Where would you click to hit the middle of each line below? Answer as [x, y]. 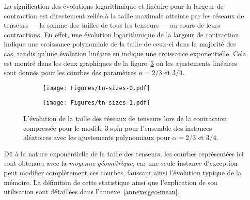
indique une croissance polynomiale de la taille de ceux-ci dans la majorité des [120, 44]
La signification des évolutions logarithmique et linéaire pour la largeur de [114, 6]
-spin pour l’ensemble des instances [160, 128]
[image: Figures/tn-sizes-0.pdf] [96, 88]
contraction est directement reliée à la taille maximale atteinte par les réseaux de [124, 15]
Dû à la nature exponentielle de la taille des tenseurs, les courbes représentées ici [124, 153]
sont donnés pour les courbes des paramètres [70, 72]
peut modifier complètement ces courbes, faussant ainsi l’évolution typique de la [123, 173]
